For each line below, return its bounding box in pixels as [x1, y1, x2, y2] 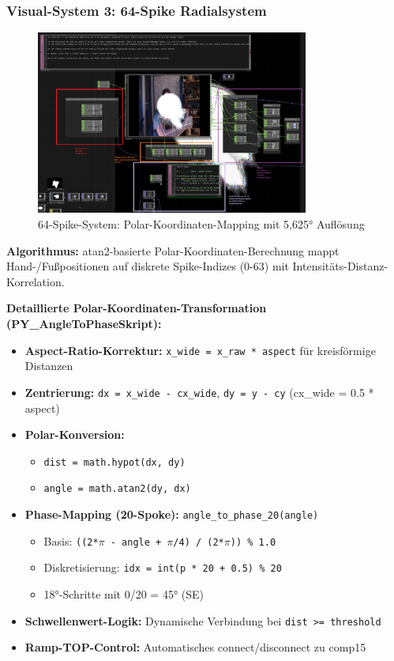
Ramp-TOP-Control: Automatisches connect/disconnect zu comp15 [24, 639, 366, 655]
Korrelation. [6, 273, 65, 289]
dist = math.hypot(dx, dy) [43, 456, 186, 468]
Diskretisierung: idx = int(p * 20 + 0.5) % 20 [43, 559, 282, 576]
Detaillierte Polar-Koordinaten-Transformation [6, 300, 267, 316]
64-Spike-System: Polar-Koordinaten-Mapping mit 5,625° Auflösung [38, 216, 365, 232]
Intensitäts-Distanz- [292, 258, 388, 274]
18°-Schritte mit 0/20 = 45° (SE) [43, 585, 205, 602]
